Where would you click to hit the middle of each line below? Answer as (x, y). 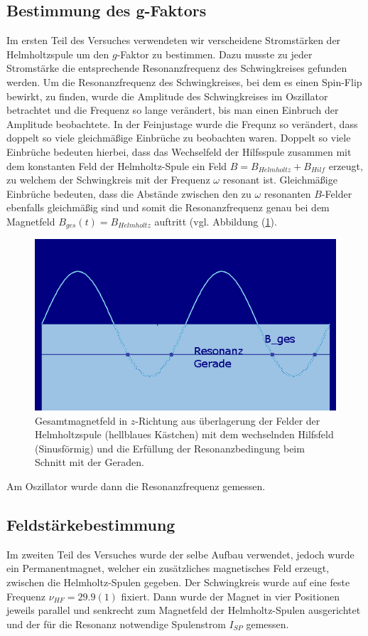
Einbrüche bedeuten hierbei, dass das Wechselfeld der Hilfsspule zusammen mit (179, 151)
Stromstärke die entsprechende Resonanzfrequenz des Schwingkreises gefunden (177, 68)
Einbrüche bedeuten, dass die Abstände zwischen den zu (129, 193)
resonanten (287, 193)
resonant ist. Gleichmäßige (280, 180)
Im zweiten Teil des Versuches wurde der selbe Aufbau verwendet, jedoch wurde (180, 554)
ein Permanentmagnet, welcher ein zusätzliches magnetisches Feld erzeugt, (168, 568)
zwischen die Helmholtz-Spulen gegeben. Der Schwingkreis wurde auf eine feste (178, 582)
